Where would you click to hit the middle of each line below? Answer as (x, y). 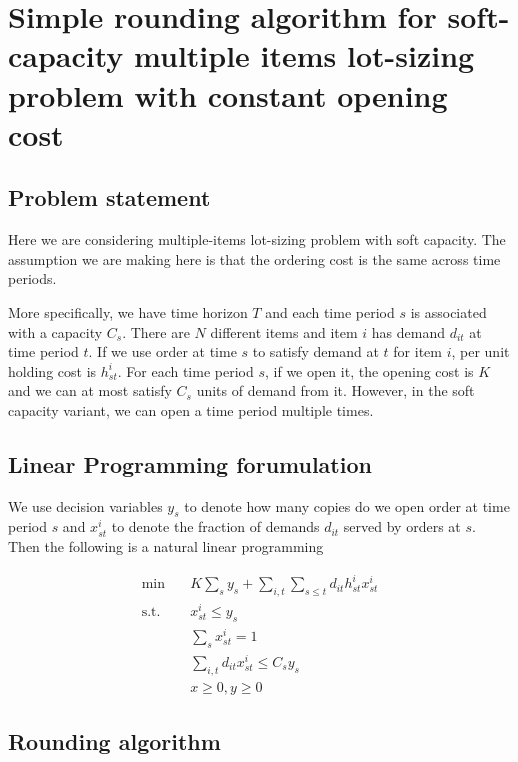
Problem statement (109, 197)
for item (417, 351)
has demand (408, 331)
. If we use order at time (162, 351)
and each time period (330, 311)
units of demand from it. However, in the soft (335, 390)
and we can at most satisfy (90, 390)
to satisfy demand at (315, 351)
